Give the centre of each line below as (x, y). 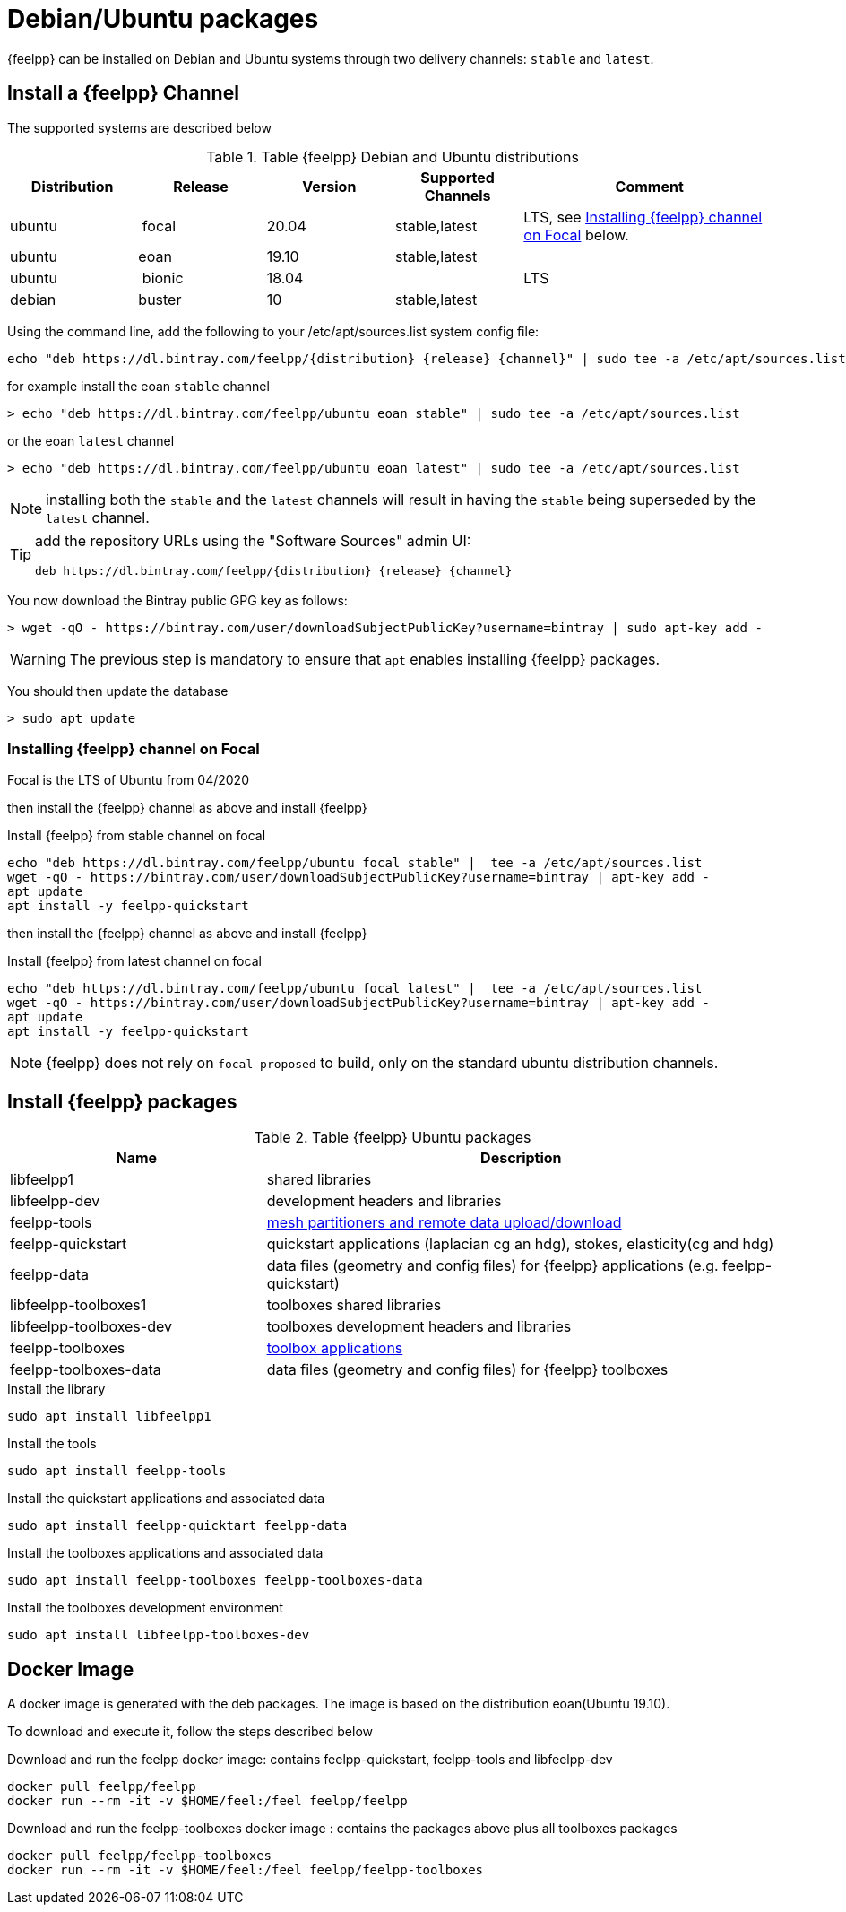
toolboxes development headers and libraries (419, 1327)
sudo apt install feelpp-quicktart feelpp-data (177, 1526)
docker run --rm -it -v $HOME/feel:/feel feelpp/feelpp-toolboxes (246, 1870)
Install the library (56, 1389)
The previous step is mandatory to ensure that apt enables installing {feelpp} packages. (365, 659)
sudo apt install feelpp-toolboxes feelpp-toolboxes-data (215, 1581)
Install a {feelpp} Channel (123, 93)
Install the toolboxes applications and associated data (165, 1553)
